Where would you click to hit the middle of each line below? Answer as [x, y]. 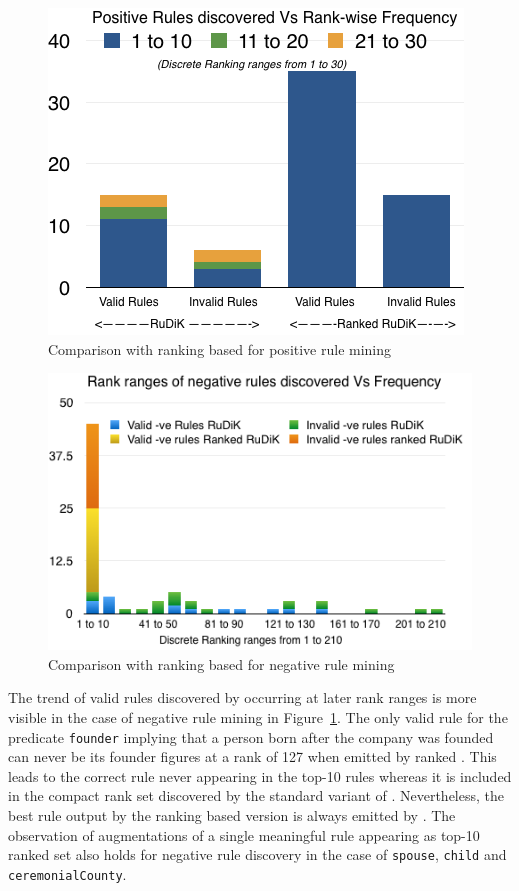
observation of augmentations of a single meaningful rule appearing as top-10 [244, 834]
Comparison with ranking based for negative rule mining [221, 663]
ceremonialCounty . [67, 873]
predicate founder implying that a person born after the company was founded [251, 736]
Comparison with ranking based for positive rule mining [220, 348]
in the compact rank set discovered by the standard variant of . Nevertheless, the [256, 795]
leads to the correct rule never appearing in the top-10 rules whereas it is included [260, 775]
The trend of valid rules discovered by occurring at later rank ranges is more [242, 697]
